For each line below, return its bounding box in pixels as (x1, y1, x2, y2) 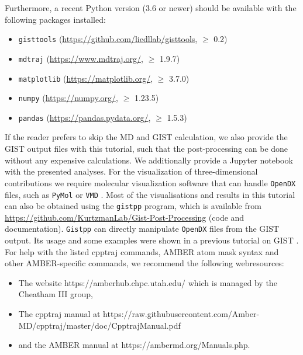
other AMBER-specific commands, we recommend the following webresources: (5, 257, 284, 269)
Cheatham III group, (18, 288, 94, 300)
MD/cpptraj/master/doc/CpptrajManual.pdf (18, 319, 181, 331)
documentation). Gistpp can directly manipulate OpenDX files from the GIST (5, 222, 280, 235)
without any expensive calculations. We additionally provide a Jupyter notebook (5, 154, 293, 166)
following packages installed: (5, 13, 106, 25)
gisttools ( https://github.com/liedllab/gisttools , (18, 33, 198, 45)
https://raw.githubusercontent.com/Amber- (103, 308, 260, 320)
